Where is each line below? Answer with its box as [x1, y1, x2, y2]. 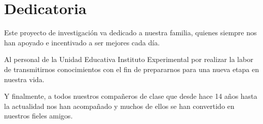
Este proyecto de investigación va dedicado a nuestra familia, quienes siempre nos [4, 27, 257, 38]
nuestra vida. [4, 74, 45, 84]
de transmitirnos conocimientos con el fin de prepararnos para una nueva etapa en [4, 64, 259, 74]
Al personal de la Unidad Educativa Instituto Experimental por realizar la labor [4, 54, 253, 65]
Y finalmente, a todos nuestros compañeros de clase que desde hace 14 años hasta [4, 91, 257, 101]
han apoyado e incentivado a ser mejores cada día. [4, 37, 160, 47]
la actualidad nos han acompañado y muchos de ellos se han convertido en [4, 100, 235, 111]
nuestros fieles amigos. [4, 110, 73, 121]
